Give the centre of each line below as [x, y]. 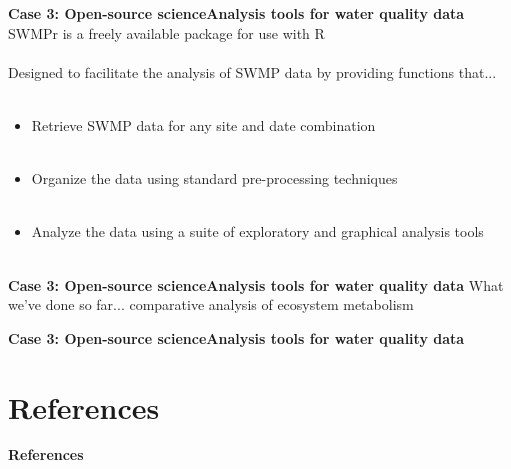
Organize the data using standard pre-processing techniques [214, 178]
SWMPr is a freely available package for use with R [166, 32]
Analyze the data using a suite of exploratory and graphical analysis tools [257, 231]
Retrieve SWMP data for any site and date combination [203, 124]
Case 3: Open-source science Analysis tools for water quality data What [256, 284]
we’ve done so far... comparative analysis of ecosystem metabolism [211, 304]
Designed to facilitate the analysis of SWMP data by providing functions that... [252, 71]
